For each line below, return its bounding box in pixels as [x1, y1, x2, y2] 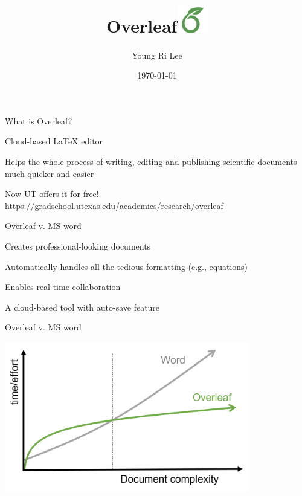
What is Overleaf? [5, 114, 72, 127]
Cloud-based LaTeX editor [5, 135, 103, 147]
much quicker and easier [5, 167, 94, 179]
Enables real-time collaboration [5, 280, 121, 293]
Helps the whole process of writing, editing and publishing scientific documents [5, 155, 297, 167]
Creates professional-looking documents [5, 239, 151, 252]
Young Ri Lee [132, 48, 182, 61]
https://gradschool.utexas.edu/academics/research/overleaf [5, 199, 223, 211]
